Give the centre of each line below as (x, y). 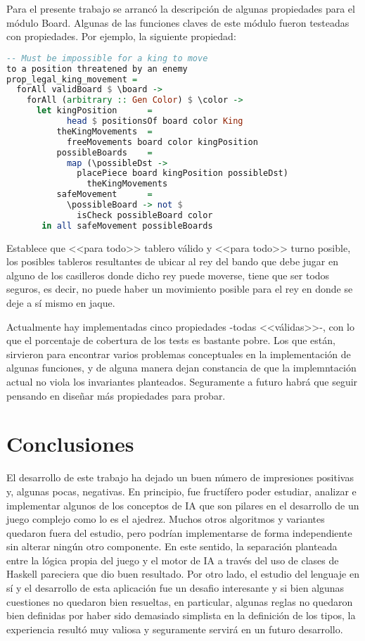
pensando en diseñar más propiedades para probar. (116, 395)
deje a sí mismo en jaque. (61, 303)
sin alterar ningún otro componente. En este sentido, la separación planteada (172, 546)
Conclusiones (70, 444)
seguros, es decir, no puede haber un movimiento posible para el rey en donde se (180, 289)
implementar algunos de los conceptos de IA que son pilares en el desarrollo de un (183, 505)
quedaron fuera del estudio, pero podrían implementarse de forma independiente (179, 532)
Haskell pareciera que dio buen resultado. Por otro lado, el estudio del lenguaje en (183, 574)
